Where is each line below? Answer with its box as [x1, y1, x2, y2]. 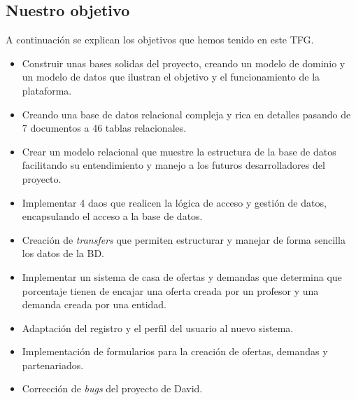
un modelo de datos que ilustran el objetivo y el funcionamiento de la [22, 69, 320, 84]
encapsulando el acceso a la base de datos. [22, 209, 203, 223]
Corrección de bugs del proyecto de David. [22, 381, 203, 396]
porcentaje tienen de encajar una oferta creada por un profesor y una [22, 283, 319, 298]
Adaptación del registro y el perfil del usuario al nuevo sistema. [22, 320, 294, 335]
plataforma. [22, 83, 72, 97]
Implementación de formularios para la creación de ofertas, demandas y [22, 344, 328, 359]
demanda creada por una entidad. [22, 297, 167, 312]
